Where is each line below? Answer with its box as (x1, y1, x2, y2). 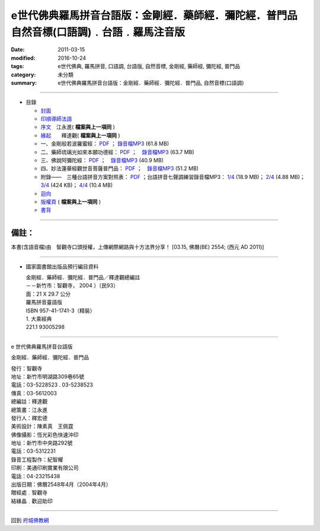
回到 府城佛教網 (11, 517, 49, 524)
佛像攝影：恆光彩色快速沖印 (11, 431, 79, 438)
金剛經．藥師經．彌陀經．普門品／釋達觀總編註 (25, 274, 140, 281)
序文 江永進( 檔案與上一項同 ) (40, 123, 116, 130)
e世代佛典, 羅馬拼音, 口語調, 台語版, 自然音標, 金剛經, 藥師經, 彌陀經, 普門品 (57, 63, 240, 70)
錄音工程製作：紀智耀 (11, 456, 63, 463)
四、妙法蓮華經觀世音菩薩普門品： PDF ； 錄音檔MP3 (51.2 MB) (40, 165, 199, 172)
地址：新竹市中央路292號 (11, 439, 73, 447)
